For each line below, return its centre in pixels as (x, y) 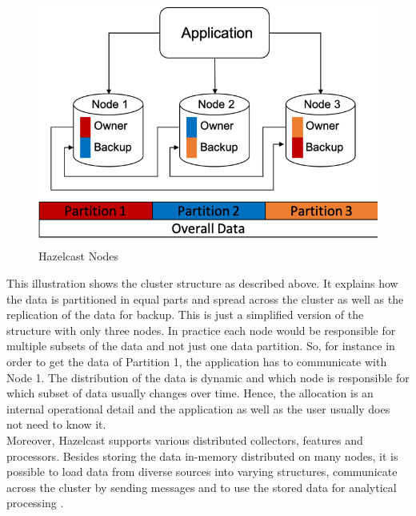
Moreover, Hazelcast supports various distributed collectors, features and (185, 439)
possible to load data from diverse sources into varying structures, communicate (202, 472)
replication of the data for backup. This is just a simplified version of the (185, 314)
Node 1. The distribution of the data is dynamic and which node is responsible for (208, 377)
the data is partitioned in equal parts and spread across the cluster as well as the (205, 298)
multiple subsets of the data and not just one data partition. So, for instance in (201, 346)
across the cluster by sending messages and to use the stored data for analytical (202, 487)
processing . (35, 503)
